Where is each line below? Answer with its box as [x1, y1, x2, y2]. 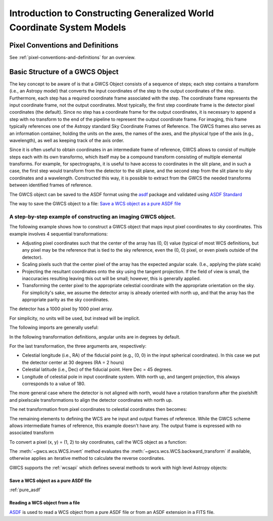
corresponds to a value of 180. [22, 381, 85, 387]
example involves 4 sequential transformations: [9, 230, 108, 237]
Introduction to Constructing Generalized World [9, 8, 214, 19]
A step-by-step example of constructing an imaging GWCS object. [9, 213, 176, 220]
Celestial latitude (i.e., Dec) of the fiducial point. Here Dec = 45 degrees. [22, 366, 173, 372]
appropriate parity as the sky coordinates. [22, 297, 110, 303]
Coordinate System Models [9, 22, 126, 33]
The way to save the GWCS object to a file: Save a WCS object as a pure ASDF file [9, 201, 181, 207]
